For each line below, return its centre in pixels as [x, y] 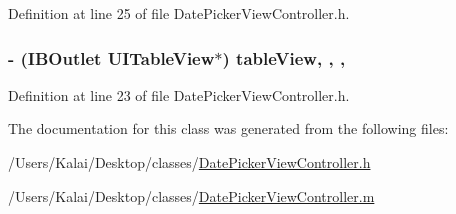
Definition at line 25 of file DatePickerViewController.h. [179, 13]
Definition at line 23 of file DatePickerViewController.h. [179, 94]
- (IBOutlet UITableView [111, 57]
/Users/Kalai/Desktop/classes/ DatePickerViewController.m [191, 195]
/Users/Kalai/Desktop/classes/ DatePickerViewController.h [189, 162]
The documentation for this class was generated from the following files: [228, 128]
